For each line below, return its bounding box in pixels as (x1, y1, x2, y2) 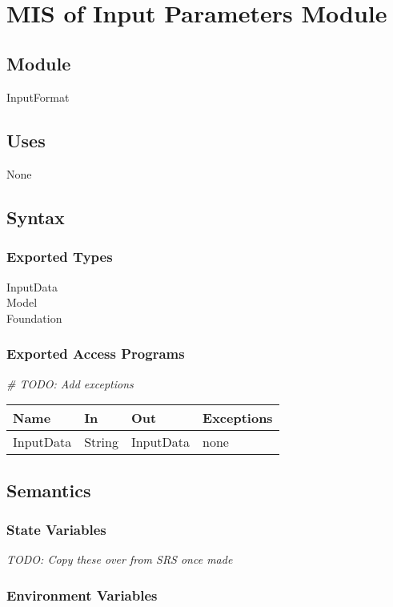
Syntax (6, 204, 65, 229)
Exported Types (6, 247, 113, 267)
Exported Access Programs (6, 344, 185, 364)
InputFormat (6, 89, 70, 106)
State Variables (6, 519, 106, 539)
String (84, 432, 118, 452)
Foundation (6, 309, 62, 326)
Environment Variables (6, 585, 158, 605)
